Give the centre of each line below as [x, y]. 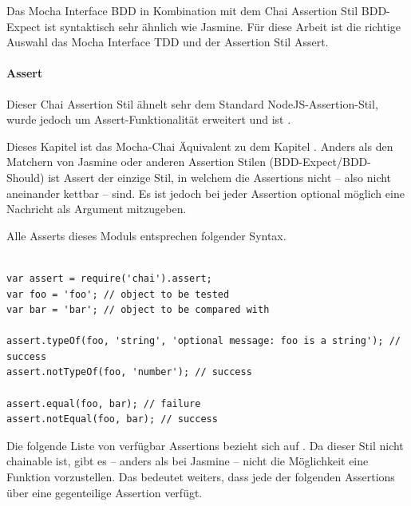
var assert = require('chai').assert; [109, 278]
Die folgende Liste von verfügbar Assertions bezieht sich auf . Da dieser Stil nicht [205, 445]
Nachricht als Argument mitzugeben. [97, 209]
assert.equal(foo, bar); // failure [104, 403]
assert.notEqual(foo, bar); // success [112, 419]
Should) [26, 177]
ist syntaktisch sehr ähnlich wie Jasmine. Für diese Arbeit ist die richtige [223, 26]
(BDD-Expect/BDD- [320, 162]
